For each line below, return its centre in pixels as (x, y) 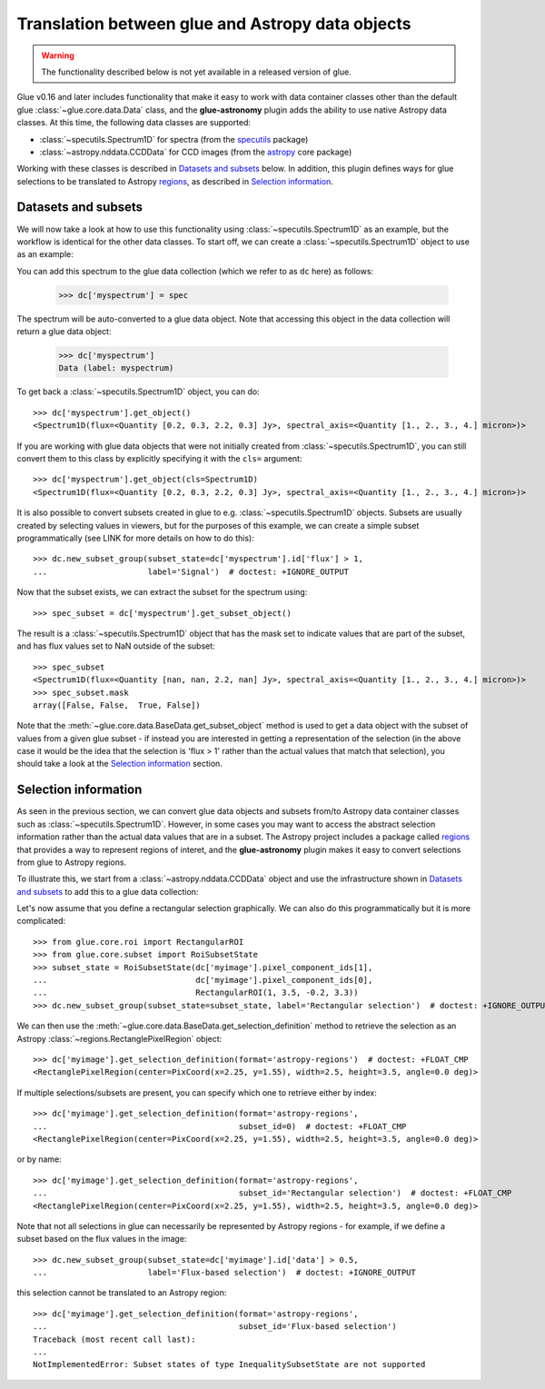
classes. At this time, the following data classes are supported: (134, 123)
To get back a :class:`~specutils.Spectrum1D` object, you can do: (138, 392)
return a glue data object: (64, 332)
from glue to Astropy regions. (72, 862)
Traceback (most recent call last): (114, 1339)
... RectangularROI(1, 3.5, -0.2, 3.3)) (196, 993)
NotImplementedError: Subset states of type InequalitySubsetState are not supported (229, 1364)
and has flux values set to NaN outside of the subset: (116, 646)
